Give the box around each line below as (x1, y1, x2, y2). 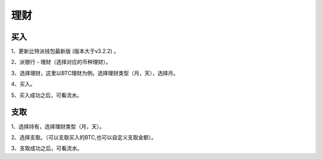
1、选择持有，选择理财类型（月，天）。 (11, 123, 105, 130)
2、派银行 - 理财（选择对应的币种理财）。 (11, 59, 112, 66)
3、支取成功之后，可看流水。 (11, 145, 83, 152)
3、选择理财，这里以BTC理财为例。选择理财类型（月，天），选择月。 (11, 69, 179, 77)
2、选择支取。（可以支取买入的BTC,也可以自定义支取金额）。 (11, 133, 157, 140)
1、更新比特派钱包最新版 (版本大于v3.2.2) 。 (11, 48, 119, 55)
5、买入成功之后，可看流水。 (11, 91, 83, 99)
